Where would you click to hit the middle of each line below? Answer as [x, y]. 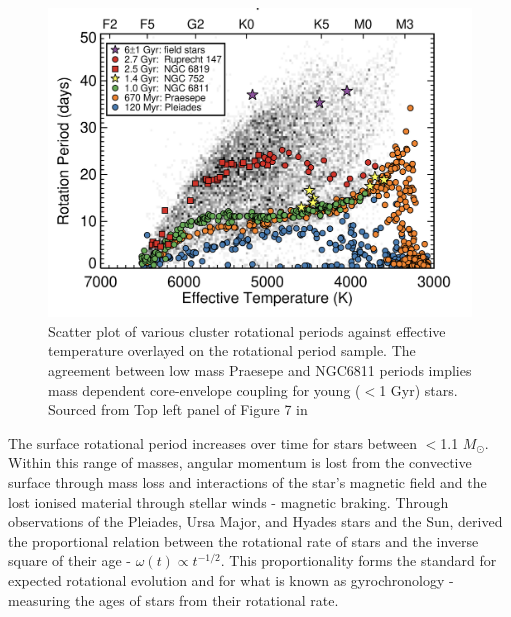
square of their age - [70, 560]
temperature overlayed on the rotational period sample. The [232, 350]
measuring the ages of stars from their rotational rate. [173, 599]
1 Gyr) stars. [418, 389]
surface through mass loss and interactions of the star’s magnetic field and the [247, 482]
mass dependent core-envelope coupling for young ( [204, 389]
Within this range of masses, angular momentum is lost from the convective [240, 462]
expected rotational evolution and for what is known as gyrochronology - [231, 580]
